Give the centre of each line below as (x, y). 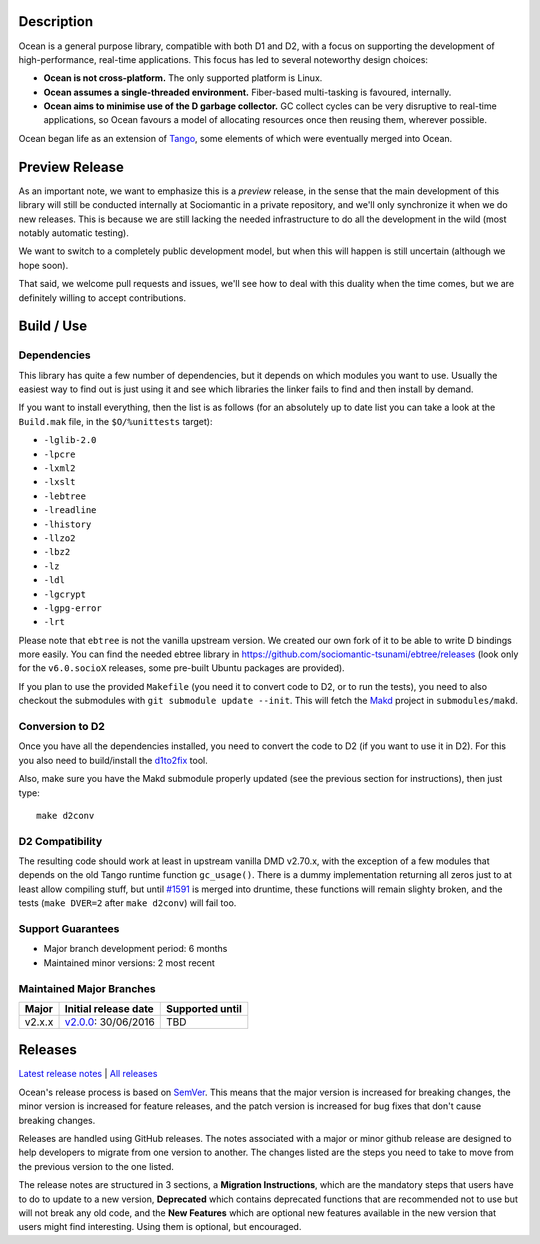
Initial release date (109, 1008)
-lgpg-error (72, 608)
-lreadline (70, 510)
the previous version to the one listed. (96, 1166)
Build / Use (53, 326)
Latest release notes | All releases (88, 1074)
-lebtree (65, 496)
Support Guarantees (69, 929)
